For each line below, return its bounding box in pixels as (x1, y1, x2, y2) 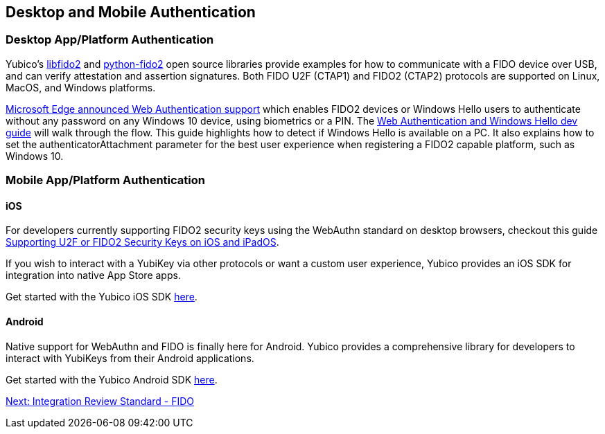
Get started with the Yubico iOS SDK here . (6, 291, 198, 303)
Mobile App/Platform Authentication (6, 173, 205, 188)
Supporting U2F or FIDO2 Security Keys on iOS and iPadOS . (6, 236, 279, 248)
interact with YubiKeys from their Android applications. (6, 352, 254, 364)
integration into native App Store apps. (6, 269, 181, 282)
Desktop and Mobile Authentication (6, 3, 256, 21)
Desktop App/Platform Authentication (6, 33, 214, 47)
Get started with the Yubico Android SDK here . (6, 373, 218, 386)
